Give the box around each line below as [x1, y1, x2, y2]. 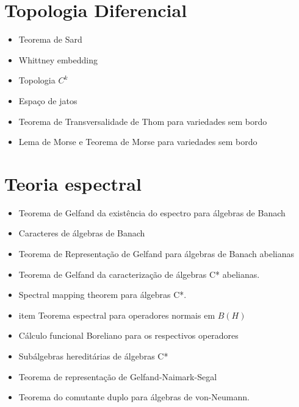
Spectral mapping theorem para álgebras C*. [18, 288, 187, 301]
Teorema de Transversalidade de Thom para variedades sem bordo [18, 115, 267, 127]
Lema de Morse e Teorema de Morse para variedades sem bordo [18, 135, 258, 148]
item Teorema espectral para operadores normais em [18, 308, 215, 321]
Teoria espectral [4, 171, 142, 196]
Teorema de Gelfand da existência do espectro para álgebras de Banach [18, 206, 286, 219]
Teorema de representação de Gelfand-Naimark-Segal [18, 370, 217, 383]
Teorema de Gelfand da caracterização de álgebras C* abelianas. [18, 267, 260, 280]
